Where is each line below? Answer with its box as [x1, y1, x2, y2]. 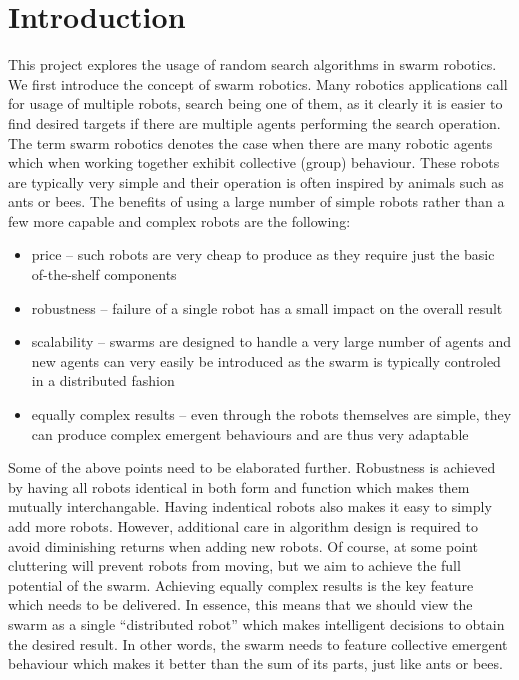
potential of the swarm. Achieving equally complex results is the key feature [8, 574, 474, 595]
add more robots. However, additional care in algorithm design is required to [8, 516, 478, 536]
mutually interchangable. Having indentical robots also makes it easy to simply [8, 496, 492, 517]
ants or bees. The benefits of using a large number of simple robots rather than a [8, 191, 505, 212]
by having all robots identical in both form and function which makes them [8, 476, 470, 497]
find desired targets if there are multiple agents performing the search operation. [8, 112, 501, 133]
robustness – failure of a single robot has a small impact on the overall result [31, 297, 503, 318]
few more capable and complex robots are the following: [8, 210, 351, 231]
